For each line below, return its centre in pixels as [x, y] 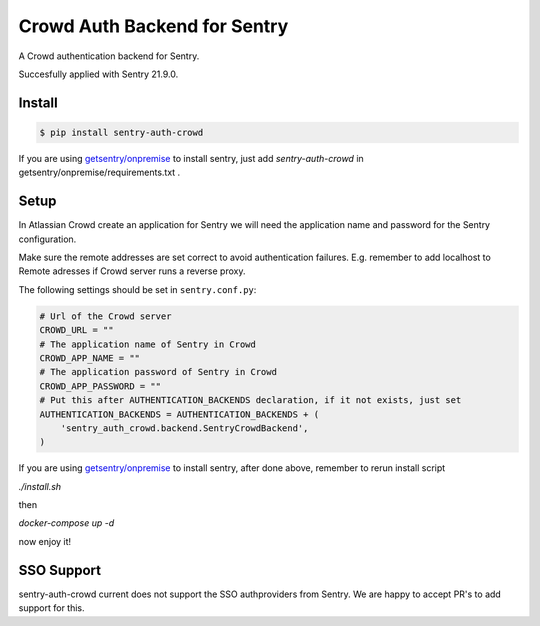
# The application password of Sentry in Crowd [158, 372]
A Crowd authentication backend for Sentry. [109, 56]
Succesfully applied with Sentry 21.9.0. [98, 74]
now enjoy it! [45, 541]
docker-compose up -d [66, 523]
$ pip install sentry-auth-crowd [121, 132]
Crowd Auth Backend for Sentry [153, 26]
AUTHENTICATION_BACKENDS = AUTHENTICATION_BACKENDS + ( [179, 414]
